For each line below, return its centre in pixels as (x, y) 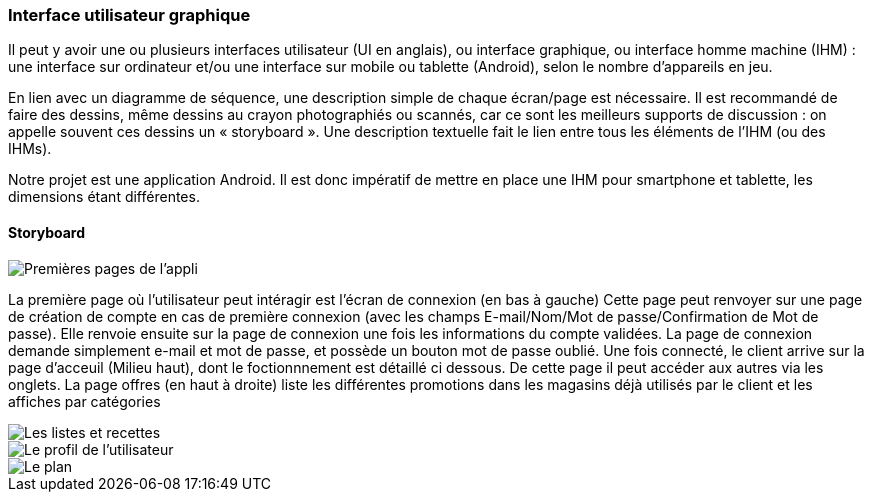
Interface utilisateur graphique (129, 15)
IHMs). (30, 149)
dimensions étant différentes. (104, 197)
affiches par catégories (84, 401)
